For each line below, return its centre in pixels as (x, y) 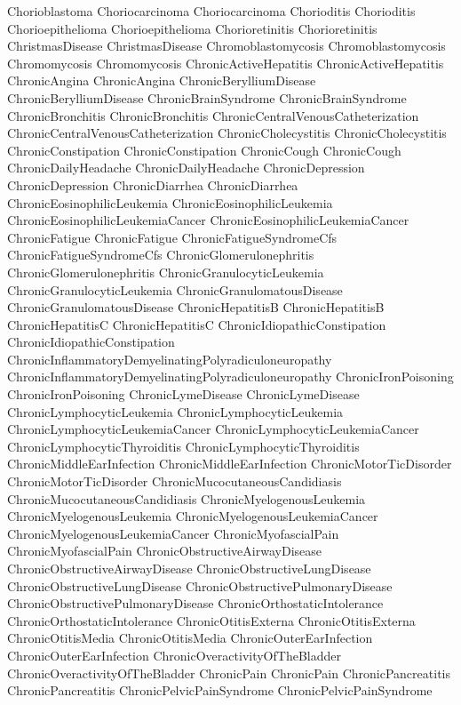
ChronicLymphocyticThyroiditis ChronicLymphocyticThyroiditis (183, 446)
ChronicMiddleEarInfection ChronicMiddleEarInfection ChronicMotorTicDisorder (230, 464)
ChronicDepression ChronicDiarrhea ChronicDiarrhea (153, 184)
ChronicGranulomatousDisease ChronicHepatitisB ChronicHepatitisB (196, 307)
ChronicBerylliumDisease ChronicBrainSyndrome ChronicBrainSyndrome (207, 97)
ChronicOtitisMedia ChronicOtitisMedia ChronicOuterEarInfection (190, 638)
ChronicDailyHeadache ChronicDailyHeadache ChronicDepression (186, 168)
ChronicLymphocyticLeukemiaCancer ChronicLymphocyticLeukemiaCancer (213, 429)
